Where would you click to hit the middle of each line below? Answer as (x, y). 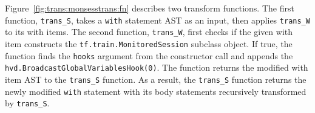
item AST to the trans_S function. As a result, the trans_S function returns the (156, 79)
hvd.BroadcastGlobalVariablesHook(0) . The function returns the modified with (157, 67)
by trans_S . (27, 103)
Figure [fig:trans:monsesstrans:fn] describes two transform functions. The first (150, 8)
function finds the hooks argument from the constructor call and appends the (149, 55)
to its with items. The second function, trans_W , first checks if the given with (149, 32)
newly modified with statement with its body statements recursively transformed (156, 91)
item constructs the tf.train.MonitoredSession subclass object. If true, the (149, 43)
